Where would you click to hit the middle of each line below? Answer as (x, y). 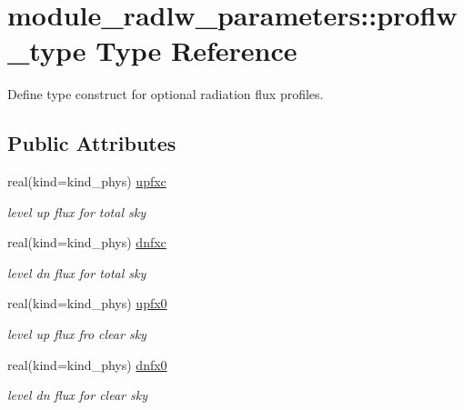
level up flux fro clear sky (77, 334)
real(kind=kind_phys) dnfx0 (87, 364)
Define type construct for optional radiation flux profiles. (166, 94)
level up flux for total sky (76, 211)
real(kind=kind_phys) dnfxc (87, 242)
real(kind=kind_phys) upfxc (87, 181)
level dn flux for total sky (77, 272)
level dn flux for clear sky (77, 395)
